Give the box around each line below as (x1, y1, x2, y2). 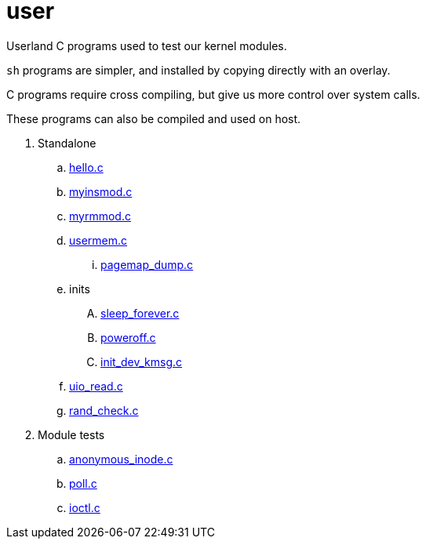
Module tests (38, 427, 105, 441)
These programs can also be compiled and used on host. (6, 111, 301, 125)
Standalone (38, 136, 96, 150)
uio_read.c (69, 379, 123, 393)
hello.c (69, 160, 104, 174)
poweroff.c (100, 330, 156, 344)
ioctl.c (69, 500, 100, 514)
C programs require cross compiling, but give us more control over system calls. (6, 87, 421, 101)
